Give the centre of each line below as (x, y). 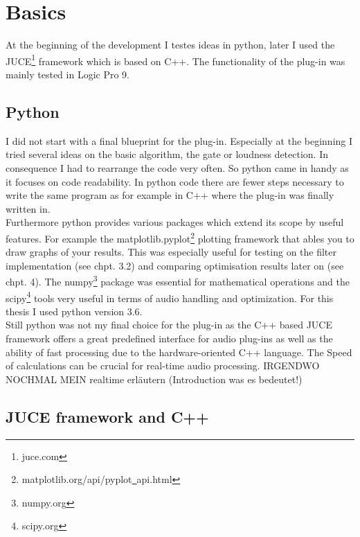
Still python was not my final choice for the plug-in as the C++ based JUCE (169, 325)
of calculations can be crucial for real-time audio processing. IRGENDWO (163, 366)
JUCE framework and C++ (107, 416)
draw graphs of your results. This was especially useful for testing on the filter (171, 252)
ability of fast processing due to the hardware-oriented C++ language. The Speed (179, 352)
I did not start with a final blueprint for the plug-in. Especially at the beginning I (179, 140)
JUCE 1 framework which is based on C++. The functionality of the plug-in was (175, 60)
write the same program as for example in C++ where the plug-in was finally (170, 195)
